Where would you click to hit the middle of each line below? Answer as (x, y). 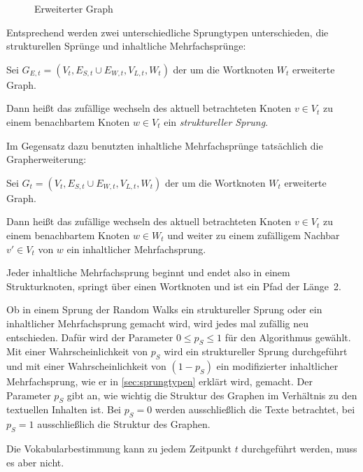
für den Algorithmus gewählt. (288, 337)
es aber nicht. (35, 462)
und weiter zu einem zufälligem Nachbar (254, 235)
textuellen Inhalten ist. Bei (64, 409)
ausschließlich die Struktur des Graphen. (124, 424)
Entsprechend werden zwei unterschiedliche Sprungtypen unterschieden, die (168, 32)
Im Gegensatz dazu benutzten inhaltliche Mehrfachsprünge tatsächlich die (165, 145)
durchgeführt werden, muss (299, 449)
